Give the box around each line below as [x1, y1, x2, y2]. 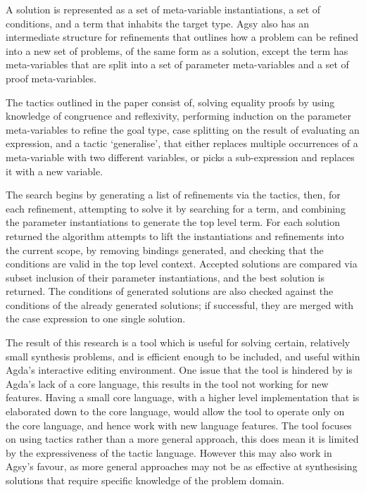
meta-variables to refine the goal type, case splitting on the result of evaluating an [6, 122, 360, 137]
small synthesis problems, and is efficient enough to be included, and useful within [6, 348, 360, 363]
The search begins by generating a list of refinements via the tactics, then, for [6, 187, 341, 202]
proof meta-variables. [6, 70, 96, 85]
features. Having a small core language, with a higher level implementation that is [6, 390, 360, 405]
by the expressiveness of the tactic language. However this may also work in [6, 445, 332, 460]
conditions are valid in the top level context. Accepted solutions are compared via [6, 256, 358, 271]
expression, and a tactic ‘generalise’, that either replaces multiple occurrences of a [6, 136, 358, 151]
